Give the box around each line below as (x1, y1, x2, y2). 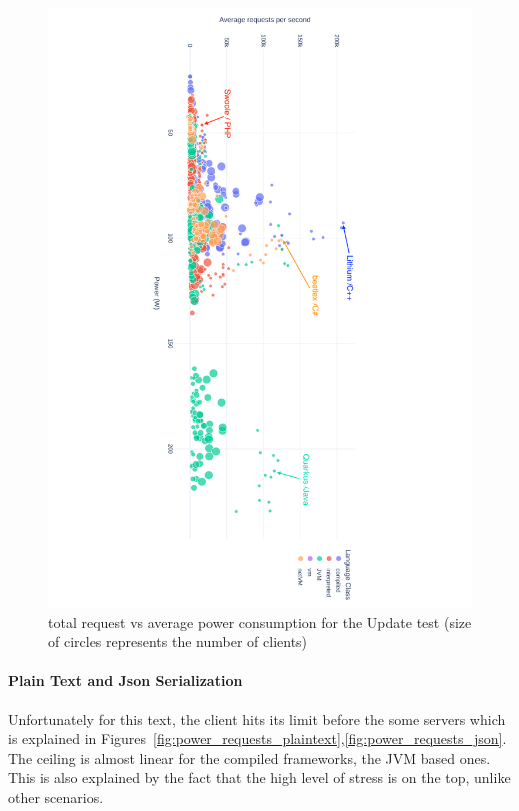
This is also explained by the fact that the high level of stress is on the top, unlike (8, 767, 511, 788)
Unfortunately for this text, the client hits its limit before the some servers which (8, 708, 506, 729)
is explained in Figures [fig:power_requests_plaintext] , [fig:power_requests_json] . (8, 728, 507, 749)
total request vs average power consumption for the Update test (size (48, 611, 472, 632)
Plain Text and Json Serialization (8, 670, 243, 691)
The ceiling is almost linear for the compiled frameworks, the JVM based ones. (8, 747, 491, 768)
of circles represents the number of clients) (48, 631, 308, 652)
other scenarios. (8, 786, 104, 807)
